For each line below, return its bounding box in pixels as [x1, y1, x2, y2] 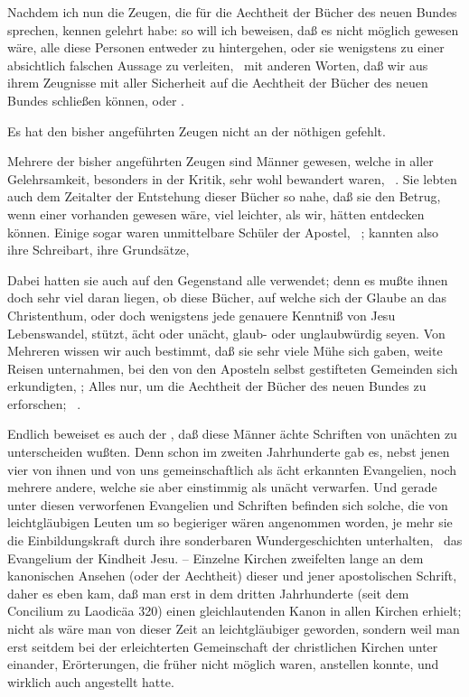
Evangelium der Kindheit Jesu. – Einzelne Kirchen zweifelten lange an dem [7, 548, 424, 567]
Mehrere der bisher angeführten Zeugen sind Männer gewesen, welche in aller [7, 152, 434, 171]
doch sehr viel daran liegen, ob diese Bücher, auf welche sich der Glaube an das [7, 288, 447, 307]
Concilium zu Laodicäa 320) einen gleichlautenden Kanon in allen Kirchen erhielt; [7, 601, 462, 620]
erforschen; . [7, 394, 81, 413]
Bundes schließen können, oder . [7, 90, 184, 109]
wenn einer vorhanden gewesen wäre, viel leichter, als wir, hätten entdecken [7, 204, 425, 223]
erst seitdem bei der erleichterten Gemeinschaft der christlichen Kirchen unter [7, 637, 438, 655]
